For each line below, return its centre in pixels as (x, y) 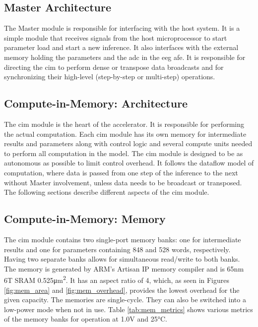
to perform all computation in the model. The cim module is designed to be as (124, 153)
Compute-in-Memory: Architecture (96, 103)
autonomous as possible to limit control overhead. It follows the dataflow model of (129, 163)
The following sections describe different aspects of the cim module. (107, 192)
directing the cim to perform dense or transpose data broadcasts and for (114, 67)
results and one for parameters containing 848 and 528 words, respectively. (117, 249)
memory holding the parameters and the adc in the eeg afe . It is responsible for (125, 57)
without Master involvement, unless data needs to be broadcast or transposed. (123, 182)
